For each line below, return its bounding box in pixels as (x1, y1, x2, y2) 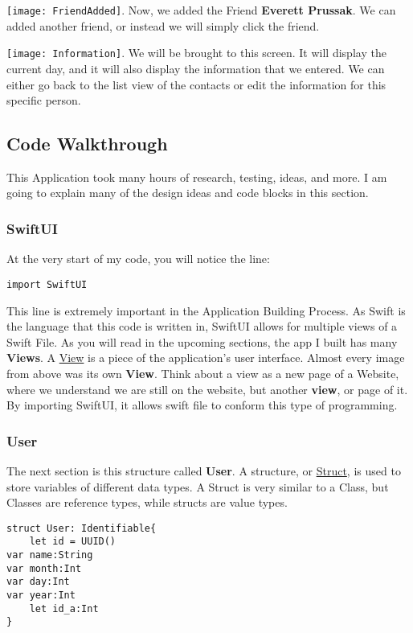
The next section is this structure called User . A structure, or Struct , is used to (6, 462, 401, 479)
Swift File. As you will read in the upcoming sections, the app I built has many (6, 333, 398, 350)
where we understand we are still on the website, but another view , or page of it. (6, 380, 408, 397)
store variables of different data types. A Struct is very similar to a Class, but (6, 478, 389, 495)
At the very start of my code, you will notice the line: (6, 250, 270, 267)
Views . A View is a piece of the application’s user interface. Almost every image (6, 349, 405, 366)
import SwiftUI (6, 278, 88, 290)
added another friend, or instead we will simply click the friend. (6, 17, 320, 34)
